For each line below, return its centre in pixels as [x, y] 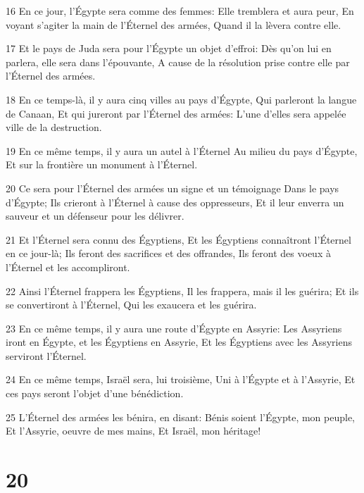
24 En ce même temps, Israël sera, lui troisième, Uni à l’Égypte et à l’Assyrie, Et [181, 379]
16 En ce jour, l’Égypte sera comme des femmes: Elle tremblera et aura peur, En [180, 11]
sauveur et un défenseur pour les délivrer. [95, 216]
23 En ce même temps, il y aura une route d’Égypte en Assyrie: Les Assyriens [174, 328]
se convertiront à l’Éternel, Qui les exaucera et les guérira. [131, 305]
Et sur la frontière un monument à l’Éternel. [102, 164]
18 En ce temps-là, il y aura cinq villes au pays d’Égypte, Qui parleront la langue [181, 99]
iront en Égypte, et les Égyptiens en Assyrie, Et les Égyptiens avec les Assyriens [179, 342]
